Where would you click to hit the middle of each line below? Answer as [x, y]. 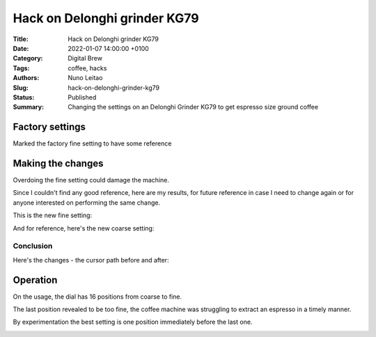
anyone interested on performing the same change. [86, 203]
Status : [24, 97]
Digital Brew [85, 58]
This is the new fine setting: [53, 215]
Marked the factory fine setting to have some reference [92, 143]
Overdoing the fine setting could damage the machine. [91, 180]
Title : [21, 39]
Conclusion [33, 246]
